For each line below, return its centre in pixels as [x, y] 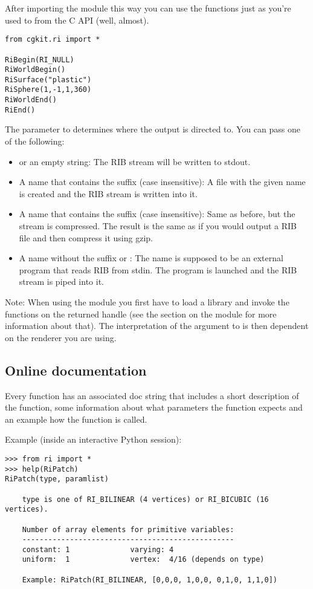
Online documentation [76, 370]
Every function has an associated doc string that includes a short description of [152, 395]
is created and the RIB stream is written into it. [108, 193]
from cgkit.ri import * [53, 40]
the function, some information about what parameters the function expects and [154, 407]
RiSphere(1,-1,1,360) [48, 90]
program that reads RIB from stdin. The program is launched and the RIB [158, 269]
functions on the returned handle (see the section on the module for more [141, 314]
